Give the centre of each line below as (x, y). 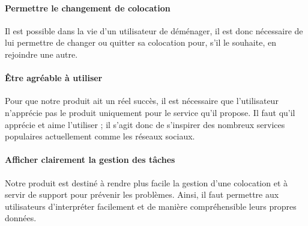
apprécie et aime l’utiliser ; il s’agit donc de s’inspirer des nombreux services (145, 124)
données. (21, 218)
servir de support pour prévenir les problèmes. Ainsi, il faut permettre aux (142, 194)
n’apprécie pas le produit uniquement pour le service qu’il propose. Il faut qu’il (150, 112)
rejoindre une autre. (41, 54)
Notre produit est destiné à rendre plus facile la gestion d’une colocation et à (146, 182)
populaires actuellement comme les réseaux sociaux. (100, 136)
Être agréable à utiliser (54, 78)
